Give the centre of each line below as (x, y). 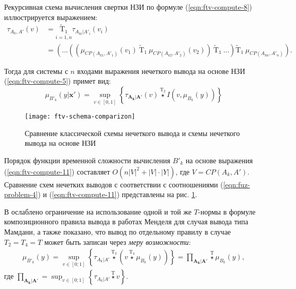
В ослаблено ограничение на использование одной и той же (98, 211)
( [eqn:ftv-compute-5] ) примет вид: (58, 81)
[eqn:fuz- (237, 184)
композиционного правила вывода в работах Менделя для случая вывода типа (126, 221)
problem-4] (21, 194)
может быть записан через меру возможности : (117, 242)
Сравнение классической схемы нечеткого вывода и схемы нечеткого (132, 133)
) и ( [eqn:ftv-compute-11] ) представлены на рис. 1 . (117, 194)
